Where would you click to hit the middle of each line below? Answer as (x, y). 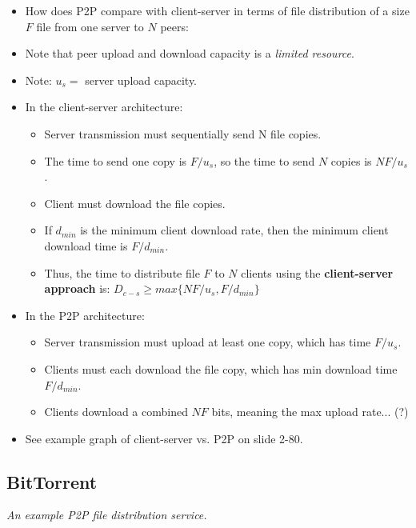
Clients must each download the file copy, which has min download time (221, 368)
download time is (86, 245)
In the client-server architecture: (104, 107)
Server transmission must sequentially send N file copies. (183, 133)
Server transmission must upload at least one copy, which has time (208, 342)
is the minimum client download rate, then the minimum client (234, 230)
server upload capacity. (141, 80)
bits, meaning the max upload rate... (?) (310, 412)
